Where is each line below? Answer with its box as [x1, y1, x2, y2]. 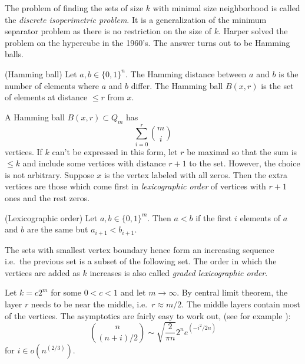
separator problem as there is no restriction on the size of [5, 25, 211, 37]
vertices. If [5, 145, 42, 158]
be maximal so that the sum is [187, 145, 297, 158]
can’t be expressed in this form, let [52, 145, 178, 158]
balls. [5, 48, 24, 60]
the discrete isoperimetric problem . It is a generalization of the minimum [5, 13, 267, 25]
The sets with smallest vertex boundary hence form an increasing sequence [5, 243, 274, 255]
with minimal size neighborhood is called [152, 2, 300, 14]
